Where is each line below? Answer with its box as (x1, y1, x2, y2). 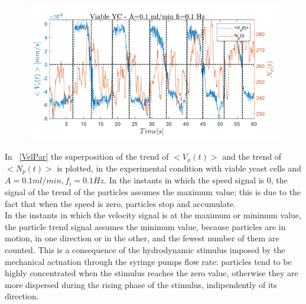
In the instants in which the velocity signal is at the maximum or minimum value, (5, 209, 301, 221)
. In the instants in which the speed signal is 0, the (104, 174, 288, 186)
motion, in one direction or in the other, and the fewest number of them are (5, 232, 279, 244)
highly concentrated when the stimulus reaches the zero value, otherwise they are (5, 267, 298, 279)
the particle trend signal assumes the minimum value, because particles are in (5, 220, 286, 232)
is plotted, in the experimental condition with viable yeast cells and (57, 161, 301, 174)
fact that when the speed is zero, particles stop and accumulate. (5, 197, 236, 209)
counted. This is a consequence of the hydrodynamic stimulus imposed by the (5, 243, 285, 256)
